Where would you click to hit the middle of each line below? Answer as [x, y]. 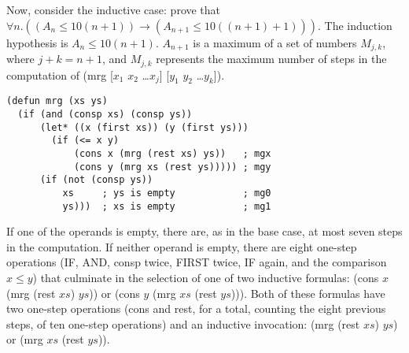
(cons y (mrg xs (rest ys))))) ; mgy [172, 167]
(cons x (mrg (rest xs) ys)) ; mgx [172, 153]
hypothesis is [37, 42]
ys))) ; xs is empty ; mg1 [167, 206]
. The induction [355, 25]
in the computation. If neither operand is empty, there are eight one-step [182, 246]
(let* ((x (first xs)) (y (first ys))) [144, 127]
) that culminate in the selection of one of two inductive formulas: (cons [206, 277]
